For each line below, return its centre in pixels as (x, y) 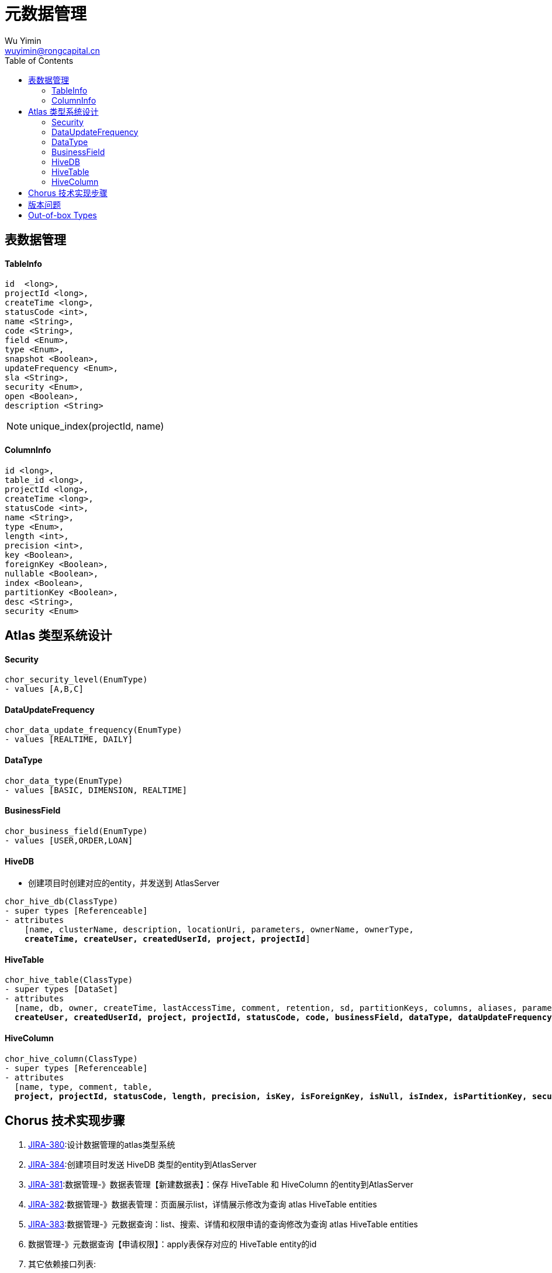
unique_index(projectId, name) (97, 426)
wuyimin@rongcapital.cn (52, 50)
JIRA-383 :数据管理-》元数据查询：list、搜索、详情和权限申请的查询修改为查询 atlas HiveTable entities (223, 1224)
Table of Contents (39, 60)
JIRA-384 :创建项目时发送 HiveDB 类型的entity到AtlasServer (142, 1165)
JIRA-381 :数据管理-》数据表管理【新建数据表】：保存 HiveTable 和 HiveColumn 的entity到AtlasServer (221, 1185)
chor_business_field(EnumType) (76, 831)
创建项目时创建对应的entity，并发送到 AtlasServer (124, 883)
